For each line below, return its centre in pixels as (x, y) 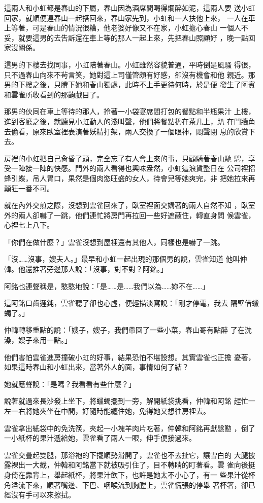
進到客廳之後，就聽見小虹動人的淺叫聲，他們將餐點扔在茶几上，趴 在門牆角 (130, 121)
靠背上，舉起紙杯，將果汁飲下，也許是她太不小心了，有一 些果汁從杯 (140, 474)
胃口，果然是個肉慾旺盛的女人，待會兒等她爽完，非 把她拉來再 (151, 178)
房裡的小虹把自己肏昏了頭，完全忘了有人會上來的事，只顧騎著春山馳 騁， (126, 158)
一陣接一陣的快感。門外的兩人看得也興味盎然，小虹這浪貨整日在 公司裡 (129, 168)
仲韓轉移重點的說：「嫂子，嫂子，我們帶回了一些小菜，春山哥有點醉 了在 (124, 330)
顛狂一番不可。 (29, 188)
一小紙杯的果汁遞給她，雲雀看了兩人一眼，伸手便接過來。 (100, 438)
